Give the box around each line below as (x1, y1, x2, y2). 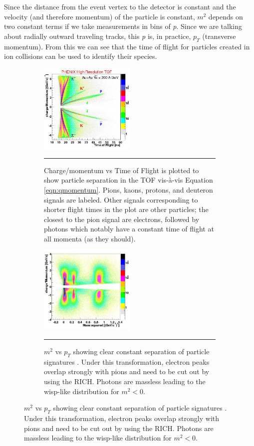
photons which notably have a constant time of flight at (44, 223, 214, 234)
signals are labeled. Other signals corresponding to (44, 194, 198, 205)
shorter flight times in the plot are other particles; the (44, 204, 209, 215)
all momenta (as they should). (44, 233, 136, 243)
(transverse (202, 30, 236, 41)
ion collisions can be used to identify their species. (4, 51, 157, 61)
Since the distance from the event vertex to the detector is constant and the (4, 1, 236, 11)
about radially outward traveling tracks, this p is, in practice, (4, 30, 191, 41)
